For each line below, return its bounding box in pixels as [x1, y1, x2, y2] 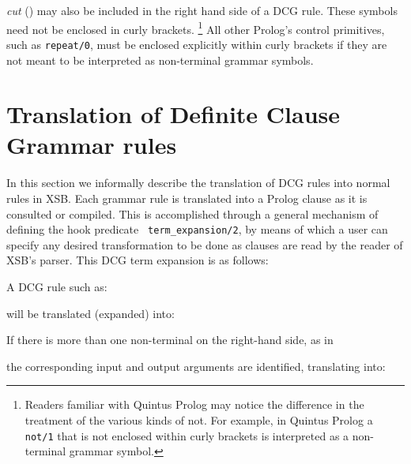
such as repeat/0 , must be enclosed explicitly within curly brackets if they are [6, 36, 387, 52]
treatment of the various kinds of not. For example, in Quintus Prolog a [25, 412, 373, 428]
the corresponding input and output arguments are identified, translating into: [6, 357, 386, 374]
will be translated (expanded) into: [6, 305, 175, 321]
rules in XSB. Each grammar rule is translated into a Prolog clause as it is [6, 190, 368, 206]
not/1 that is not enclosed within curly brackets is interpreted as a [25, 427, 349, 443]
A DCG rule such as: [6, 279, 107, 295]
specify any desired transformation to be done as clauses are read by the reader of [6, 236, 403, 253]
